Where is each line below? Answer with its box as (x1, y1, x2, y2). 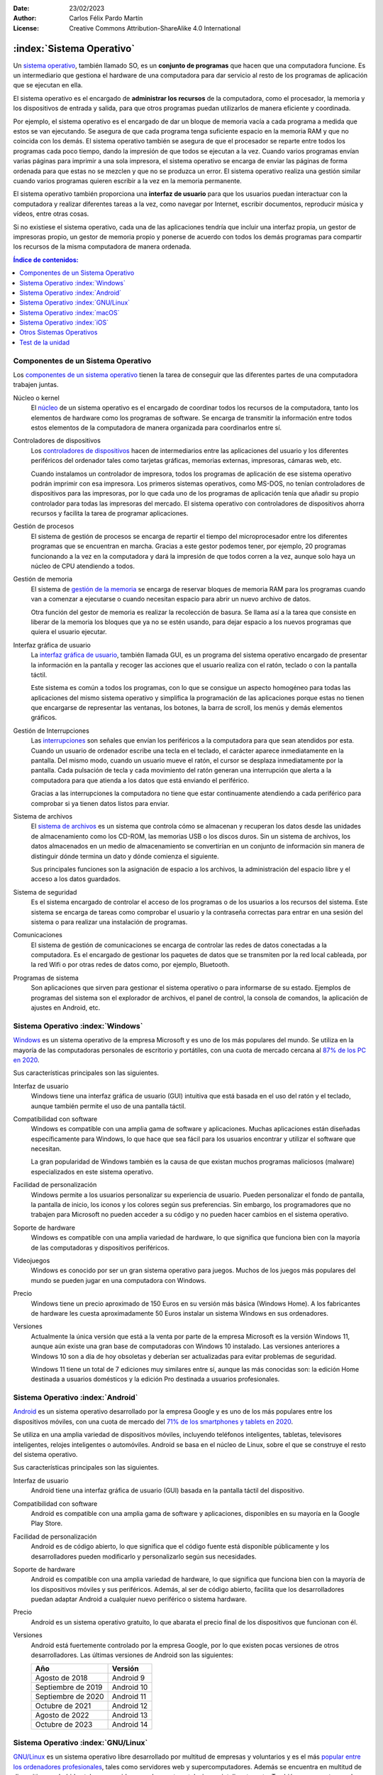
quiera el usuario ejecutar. (30, 628, 107, 636)
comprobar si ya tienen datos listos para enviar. (30, 799, 170, 807)
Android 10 (111, 1683, 148, 1693)
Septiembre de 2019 (35, 1683, 103, 1693)
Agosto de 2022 (35, 1710, 89, 1720)
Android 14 (111, 1720, 148, 1730)
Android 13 (111, 1710, 148, 1720)
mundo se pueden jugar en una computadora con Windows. (30, 1276, 206, 1284)
